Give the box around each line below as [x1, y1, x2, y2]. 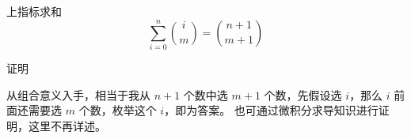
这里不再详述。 [28, 117, 106, 133]
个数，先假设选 [264, 86, 342, 103]
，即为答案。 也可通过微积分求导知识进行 [164, 102, 379, 118]
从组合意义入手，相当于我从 [6, 86, 150, 103]
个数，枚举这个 [78, 102, 157, 118]
